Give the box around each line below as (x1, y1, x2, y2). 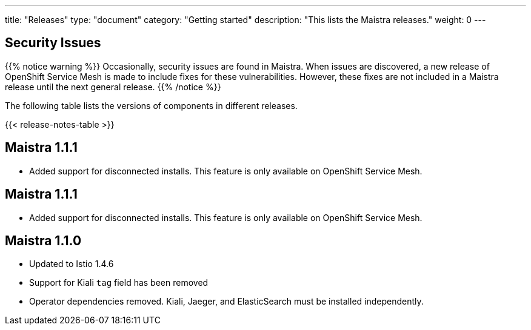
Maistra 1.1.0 (5, 233, 82, 248)
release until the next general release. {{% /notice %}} (5, 81, 221, 92)
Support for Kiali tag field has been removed (29, 277, 209, 288)
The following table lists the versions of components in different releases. (5, 100, 298, 111)
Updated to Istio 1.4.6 (29, 259, 114, 269)
